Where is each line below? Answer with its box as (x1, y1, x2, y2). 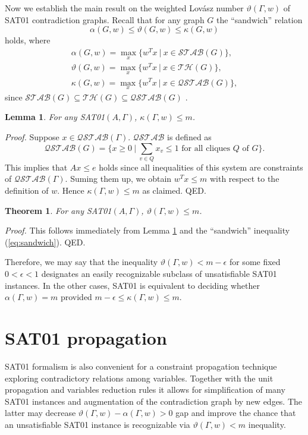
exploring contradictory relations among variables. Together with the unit (5, 371, 274, 384)
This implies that (5, 160, 68, 173)
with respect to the (209, 172, 279, 185)
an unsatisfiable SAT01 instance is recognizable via (5, 418, 190, 430)
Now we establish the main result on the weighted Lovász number (5, 2, 244, 14)
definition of (5, 184, 49, 197)
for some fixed (229, 256, 281, 268)
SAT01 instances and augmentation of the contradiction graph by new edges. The (5, 395, 303, 407)
